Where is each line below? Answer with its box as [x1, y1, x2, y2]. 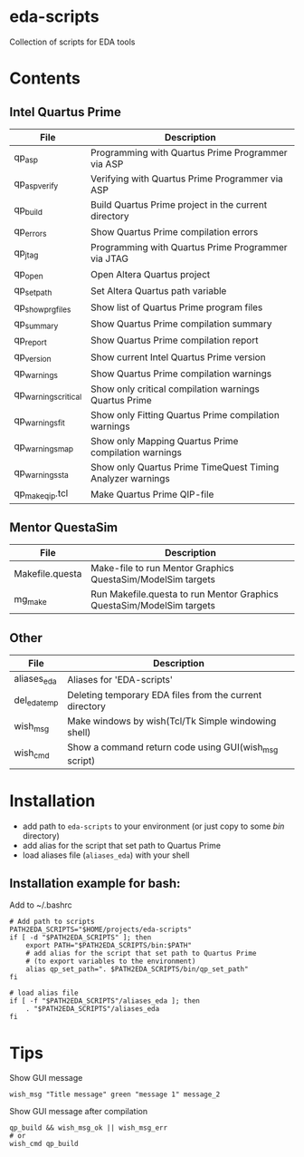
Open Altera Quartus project [90, 267, 211, 280]
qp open [14, 267, 43, 282]
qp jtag [14, 246, 39, 260]
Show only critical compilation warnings [90, 383, 261, 395]
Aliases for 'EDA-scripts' [67, 673, 174, 685]
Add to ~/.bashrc [9, 899, 72, 910]
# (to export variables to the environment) [25, 957, 196, 967]
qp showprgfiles [14, 300, 71, 315]
